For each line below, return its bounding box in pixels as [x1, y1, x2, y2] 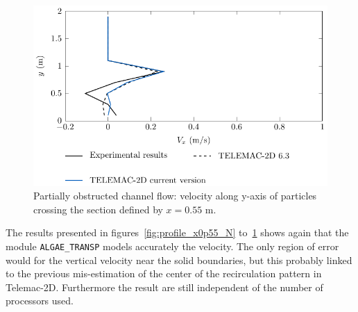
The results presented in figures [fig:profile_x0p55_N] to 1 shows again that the [6, 225, 349, 240]
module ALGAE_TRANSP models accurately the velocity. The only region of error [6, 239, 339, 253]
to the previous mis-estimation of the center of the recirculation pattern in [6, 266, 322, 281]
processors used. [6, 293, 74, 308]
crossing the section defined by [33, 202, 163, 216]
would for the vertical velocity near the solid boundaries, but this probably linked [6, 252, 352, 267]
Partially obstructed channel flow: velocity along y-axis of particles [33, 188, 317, 203]
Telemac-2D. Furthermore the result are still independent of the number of [6, 279, 323, 294]
